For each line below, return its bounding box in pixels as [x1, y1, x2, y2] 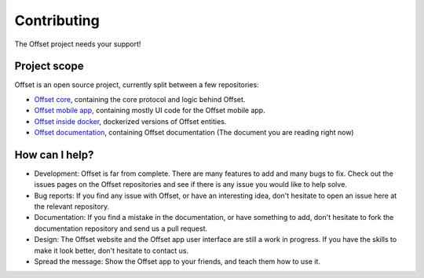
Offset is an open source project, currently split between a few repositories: [14, 80, 259, 90]
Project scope [14, 60, 84, 73]
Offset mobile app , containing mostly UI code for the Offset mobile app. [34, 106, 266, 115]
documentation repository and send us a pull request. [34, 224, 208, 233]
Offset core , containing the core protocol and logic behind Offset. [34, 94, 246, 104]
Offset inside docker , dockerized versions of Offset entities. [34, 116, 227, 126]
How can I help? [14, 148, 94, 161]
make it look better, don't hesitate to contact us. [34, 246, 188, 255]
